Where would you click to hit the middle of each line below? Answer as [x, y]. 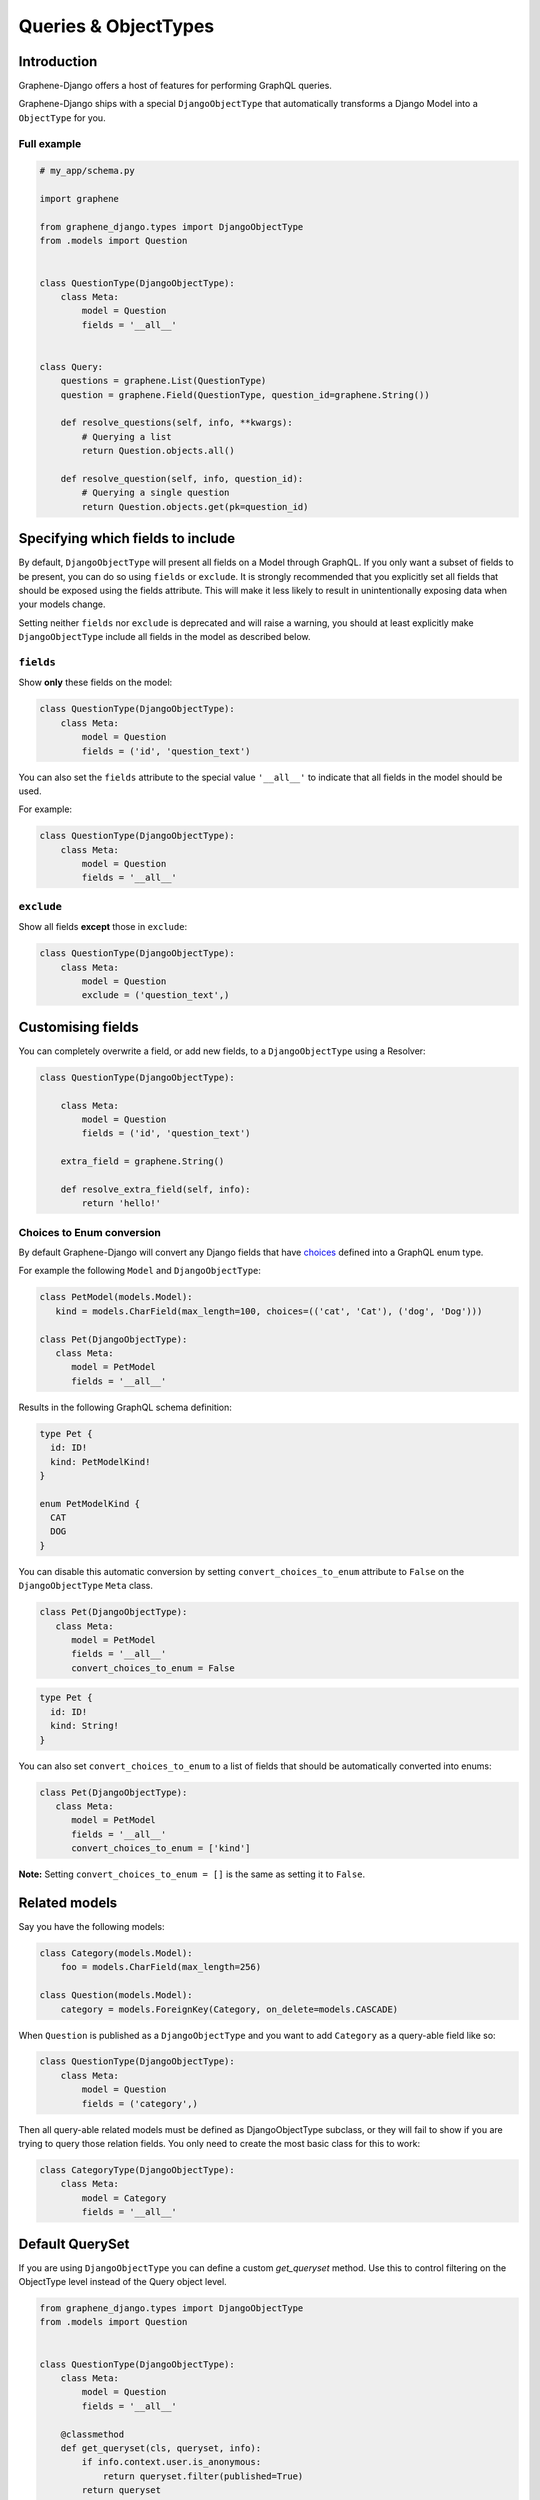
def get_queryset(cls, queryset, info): [161, 2448]
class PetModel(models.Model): [116, 1297]
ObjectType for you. [62, 117]
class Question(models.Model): [116, 1995]
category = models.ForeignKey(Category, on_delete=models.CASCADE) [229, 2009]
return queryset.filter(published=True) [203, 2476]
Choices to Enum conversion [90, 1232]
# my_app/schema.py [87, 171]
